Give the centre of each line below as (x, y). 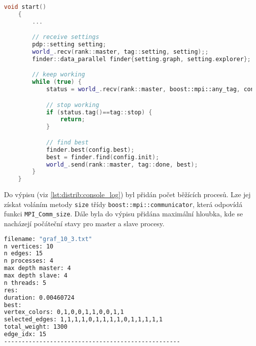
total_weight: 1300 (36, 327)
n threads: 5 (25, 283)
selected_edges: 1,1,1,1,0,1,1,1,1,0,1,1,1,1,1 (83, 320)
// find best (67, 142)
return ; (73, 120)
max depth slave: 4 (36, 276)
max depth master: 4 (38, 268)
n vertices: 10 (29, 246)
